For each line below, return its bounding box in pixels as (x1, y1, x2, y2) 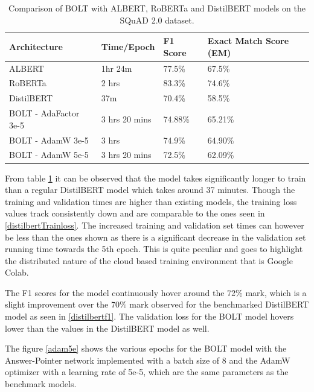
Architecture (9, 40, 63, 52)
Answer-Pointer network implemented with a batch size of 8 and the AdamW (5, 353, 290, 366)
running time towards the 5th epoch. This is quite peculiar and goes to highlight (5, 242, 303, 255)
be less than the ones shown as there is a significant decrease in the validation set (5, 230, 306, 243)
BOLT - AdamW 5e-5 (9, 148, 89, 161)
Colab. (5, 266, 29, 279)
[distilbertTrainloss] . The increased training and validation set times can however (5, 218, 304, 231)
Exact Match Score (207, 34, 289, 47)
